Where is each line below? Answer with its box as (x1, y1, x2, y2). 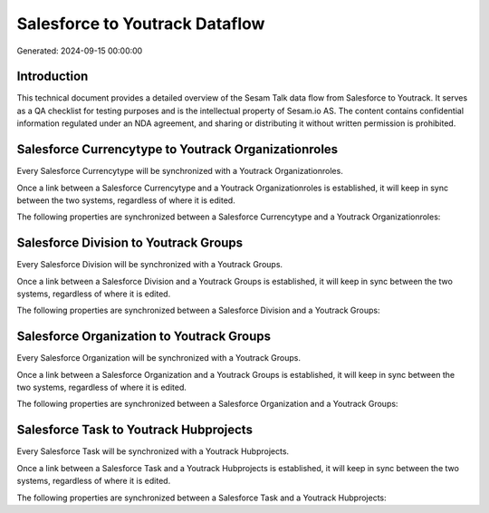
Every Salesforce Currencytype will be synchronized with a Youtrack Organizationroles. (16, 166, 343, 177)
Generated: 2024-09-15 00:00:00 (16, 45, 143, 56)
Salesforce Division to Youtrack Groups (16, 236, 244, 251)
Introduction (16, 69, 89, 84)
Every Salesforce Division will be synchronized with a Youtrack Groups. (16, 259, 283, 270)
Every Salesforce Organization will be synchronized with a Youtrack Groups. (16, 353, 301, 363)
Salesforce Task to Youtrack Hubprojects (16, 422, 254, 438)
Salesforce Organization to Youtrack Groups (16, 329, 272, 344)
